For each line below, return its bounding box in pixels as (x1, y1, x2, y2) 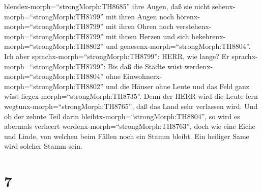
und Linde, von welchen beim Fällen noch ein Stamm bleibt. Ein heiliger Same (4, 130, 249, 141)
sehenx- (212, 1, 236, 11)
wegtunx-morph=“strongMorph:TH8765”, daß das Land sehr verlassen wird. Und (4, 100, 258, 111)
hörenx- (176, 11, 200, 21)
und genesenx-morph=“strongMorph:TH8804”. (106, 41, 251, 51)
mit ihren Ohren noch (106, 21, 174, 32)
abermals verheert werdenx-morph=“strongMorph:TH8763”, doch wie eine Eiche (4, 121, 255, 131)
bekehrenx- (191, 31, 226, 41)
